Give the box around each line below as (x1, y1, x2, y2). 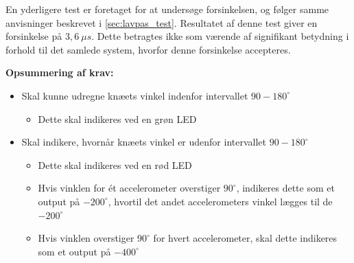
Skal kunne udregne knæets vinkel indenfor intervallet (21, 88, 248, 102)
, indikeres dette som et (236, 181, 335, 195)
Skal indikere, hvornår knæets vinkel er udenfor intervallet (21, 135, 266, 149)
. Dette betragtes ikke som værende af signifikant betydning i (91, 29, 349, 43)
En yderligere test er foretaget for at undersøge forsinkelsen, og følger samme (5, 2, 329, 16)
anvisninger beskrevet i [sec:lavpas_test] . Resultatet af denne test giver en (5, 15, 318, 30)
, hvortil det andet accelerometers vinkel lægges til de (108, 194, 333, 208)
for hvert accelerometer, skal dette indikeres (153, 231, 338, 245)
